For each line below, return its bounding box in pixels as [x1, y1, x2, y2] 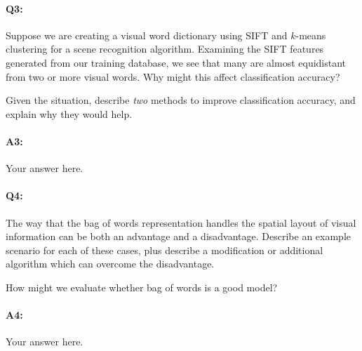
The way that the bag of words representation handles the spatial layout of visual [6, 215, 356, 230]
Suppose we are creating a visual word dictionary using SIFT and [6, 27, 288, 42]
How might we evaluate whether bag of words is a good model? [6, 279, 278, 294]
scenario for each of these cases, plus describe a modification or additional [6, 242, 323, 257]
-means [295, 27, 326, 42]
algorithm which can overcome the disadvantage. [6, 256, 215, 271]
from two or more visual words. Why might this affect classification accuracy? [6, 69, 340, 84]
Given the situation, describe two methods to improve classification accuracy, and [6, 93, 356, 107]
